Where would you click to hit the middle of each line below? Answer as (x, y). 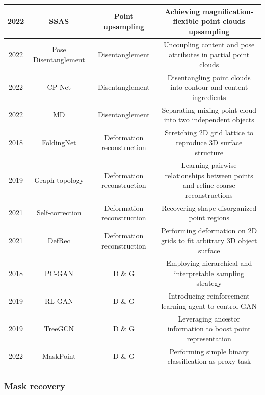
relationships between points (209, 175)
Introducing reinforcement (209, 296)
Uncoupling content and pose (209, 44)
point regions (209, 218)
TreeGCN (59, 328)
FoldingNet (59, 142)
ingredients (209, 97)
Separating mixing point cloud (209, 109)
